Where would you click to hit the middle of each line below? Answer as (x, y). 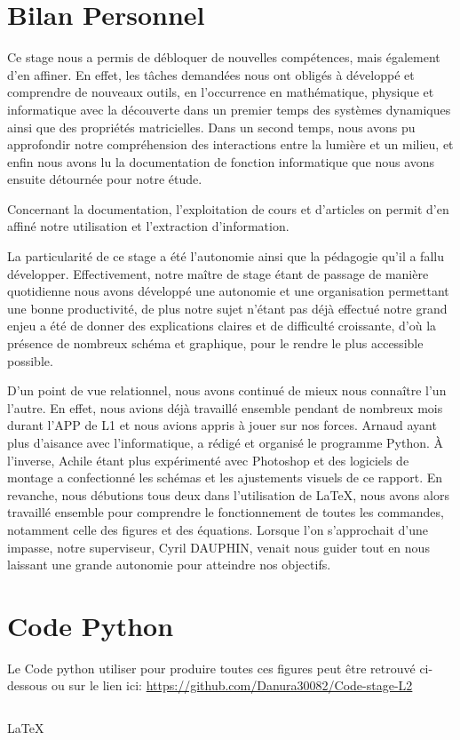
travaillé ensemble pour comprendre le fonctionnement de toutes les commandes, (226, 512)
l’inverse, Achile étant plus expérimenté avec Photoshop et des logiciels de (208, 460)
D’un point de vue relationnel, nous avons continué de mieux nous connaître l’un (227, 390)
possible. (30, 360)
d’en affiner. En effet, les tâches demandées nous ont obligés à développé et (211, 74)
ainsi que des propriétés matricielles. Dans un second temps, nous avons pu (211, 127)
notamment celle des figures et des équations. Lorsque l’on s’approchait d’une (218, 529)
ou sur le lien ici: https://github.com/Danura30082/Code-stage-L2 (232, 685)
